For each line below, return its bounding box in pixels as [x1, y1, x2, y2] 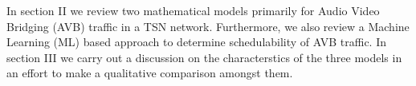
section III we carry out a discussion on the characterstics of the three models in [6, 49, 402, 65]
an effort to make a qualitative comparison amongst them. [6, 64, 293, 81]
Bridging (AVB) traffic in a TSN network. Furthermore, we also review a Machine [6, 18, 410, 34]
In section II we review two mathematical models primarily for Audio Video [6, 2, 380, 18]
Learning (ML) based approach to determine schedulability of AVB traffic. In [6, 33, 387, 50]
